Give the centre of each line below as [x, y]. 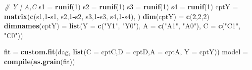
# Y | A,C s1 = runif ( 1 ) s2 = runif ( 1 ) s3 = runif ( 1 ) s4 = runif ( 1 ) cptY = [121, 6]
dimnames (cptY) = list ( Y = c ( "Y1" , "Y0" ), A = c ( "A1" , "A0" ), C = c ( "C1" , [122, 26]
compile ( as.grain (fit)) [40, 61]
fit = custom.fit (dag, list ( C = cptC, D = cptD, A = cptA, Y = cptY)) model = [126, 52]
